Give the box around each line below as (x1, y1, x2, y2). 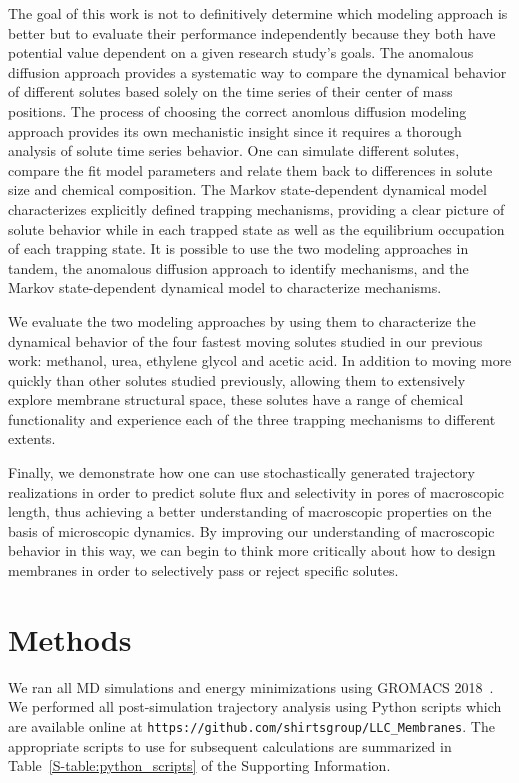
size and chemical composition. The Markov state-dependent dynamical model (8, 179, 487, 200)
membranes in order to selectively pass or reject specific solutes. (8, 560, 399, 581)
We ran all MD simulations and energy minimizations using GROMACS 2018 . (8, 676, 494, 697)
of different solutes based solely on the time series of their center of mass (8, 81, 453, 102)
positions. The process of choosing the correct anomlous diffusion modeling (8, 100, 467, 121)
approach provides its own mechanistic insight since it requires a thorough (8, 120, 462, 141)
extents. (8, 428, 56, 449)
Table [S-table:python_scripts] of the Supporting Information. (8, 755, 391, 776)
